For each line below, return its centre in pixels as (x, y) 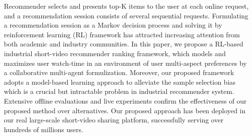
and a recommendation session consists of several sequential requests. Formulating (126, 15)
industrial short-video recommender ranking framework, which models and (115, 53)
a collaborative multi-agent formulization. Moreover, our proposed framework (119, 72)
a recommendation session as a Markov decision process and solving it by (113, 25)
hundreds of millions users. (44, 129)
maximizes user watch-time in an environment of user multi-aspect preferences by (126, 63)
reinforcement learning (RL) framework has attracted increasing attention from (122, 34)
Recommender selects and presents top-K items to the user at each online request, (126, 6)
